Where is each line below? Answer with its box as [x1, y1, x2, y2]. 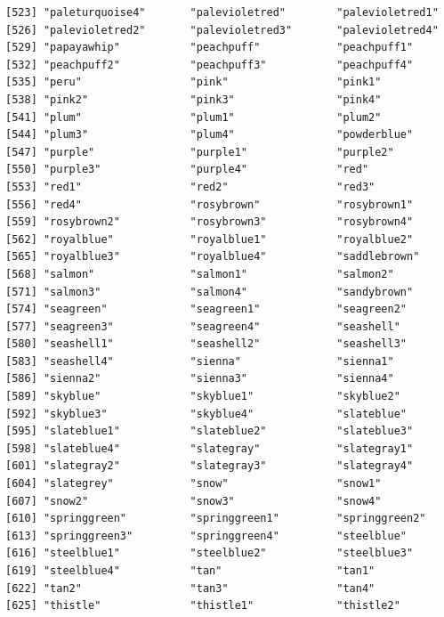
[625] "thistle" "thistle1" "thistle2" [5, 599, 400, 613]
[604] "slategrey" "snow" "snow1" [5, 477, 382, 491]
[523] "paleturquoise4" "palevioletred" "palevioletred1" [5, 6, 439, 19]
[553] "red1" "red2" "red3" [5, 180, 375, 193]
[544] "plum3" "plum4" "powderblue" [5, 128, 414, 142]
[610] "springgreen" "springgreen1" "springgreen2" [5, 512, 426, 525]
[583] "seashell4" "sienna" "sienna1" [5, 354, 394, 368]
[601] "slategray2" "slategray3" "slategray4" [5, 459, 414, 473]
